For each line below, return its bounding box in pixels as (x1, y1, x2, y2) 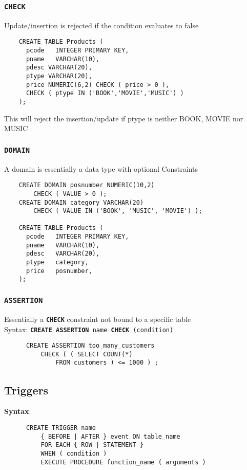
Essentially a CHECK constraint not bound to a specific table (4, 313, 191, 324)
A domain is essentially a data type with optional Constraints (4, 163, 198, 174)
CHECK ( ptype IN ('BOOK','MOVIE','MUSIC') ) (26, 89, 184, 97)
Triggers (4, 382, 49, 397)
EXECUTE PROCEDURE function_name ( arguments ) (40, 458, 206, 466)
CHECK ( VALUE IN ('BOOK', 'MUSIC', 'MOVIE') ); (33, 207, 202, 215)
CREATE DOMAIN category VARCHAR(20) (18, 198, 144, 206)
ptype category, (26, 259, 89, 266)
